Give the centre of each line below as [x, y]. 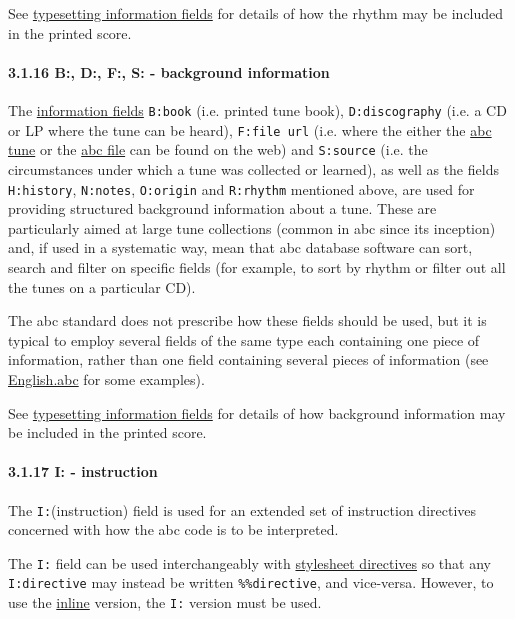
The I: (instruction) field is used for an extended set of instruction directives [242, 509]
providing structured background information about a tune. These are [222, 208]
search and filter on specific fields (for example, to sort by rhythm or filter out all [257, 266]
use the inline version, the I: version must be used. [165, 602]
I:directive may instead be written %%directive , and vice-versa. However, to [251, 582]
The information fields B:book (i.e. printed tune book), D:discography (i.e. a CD [257, 109]
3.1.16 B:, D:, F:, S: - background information [169, 71]
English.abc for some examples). [106, 378]
